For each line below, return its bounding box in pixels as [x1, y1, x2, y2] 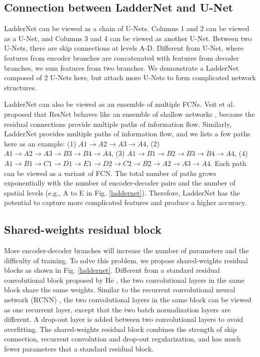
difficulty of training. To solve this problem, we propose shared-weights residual [4, 255, 248, 265]
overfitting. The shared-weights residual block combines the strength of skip [4, 323, 237, 334]
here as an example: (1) [4, 138, 76, 148]
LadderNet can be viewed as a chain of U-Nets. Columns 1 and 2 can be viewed [4, 23, 249, 34]
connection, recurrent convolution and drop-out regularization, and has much [4, 333, 241, 344]
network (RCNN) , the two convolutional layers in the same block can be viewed [4, 294, 251, 305]
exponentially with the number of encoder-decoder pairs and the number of [4, 177, 235, 188]
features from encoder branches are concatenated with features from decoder [4, 52, 239, 63]
